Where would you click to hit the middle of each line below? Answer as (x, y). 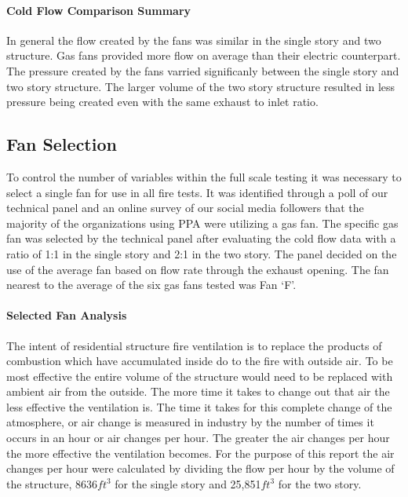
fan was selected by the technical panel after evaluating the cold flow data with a (201, 238)
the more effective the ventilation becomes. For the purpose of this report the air (200, 453)
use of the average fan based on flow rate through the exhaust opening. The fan (198, 269)
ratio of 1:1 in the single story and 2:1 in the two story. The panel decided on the (202, 253)
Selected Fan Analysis (67, 315)
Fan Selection (62, 144)
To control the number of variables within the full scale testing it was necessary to (204, 176)
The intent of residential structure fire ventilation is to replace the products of (194, 345)
